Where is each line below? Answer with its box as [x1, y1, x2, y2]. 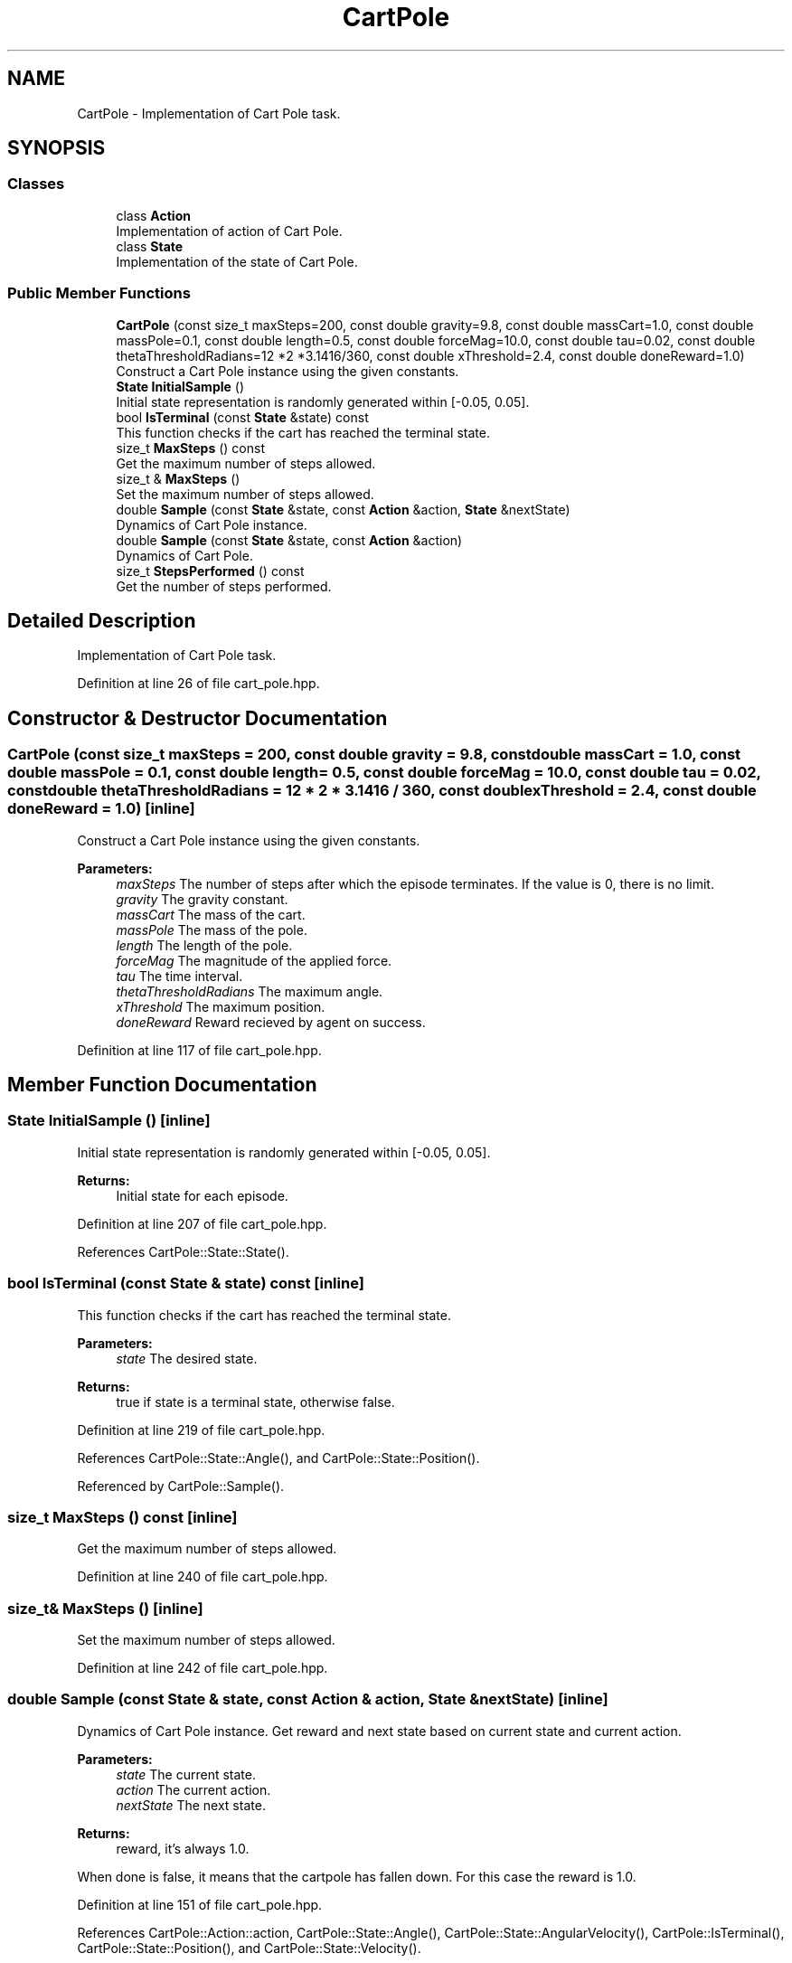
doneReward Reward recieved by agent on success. [116, 1014, 426, 1030]
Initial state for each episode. [116, 1187, 288, 1203]
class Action [116, 207, 191, 223]
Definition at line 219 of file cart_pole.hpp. [77, 1421, 325, 1438]
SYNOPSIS [7, 137, 106, 160]
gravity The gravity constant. [116, 891, 288, 907]
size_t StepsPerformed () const [116, 562, 305, 579]
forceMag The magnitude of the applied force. [116, 952, 392, 968]
